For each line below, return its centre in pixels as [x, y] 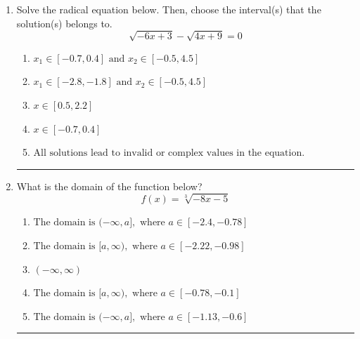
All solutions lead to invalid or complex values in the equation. [169, 153]
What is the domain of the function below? [109, 186]
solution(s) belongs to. [64, 23]
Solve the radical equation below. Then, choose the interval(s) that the [169, 9]
